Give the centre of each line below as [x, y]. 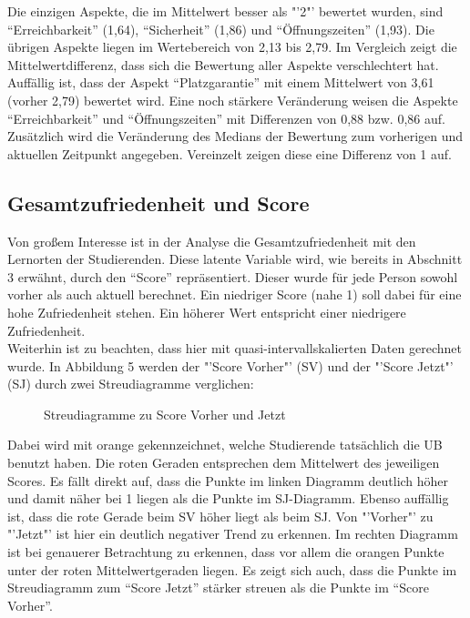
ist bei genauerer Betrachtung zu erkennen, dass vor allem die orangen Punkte [226, 552]
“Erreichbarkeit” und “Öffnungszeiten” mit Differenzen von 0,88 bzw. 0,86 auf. [226, 118]
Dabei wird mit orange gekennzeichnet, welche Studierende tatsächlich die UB [225, 445]
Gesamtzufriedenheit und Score [158, 203]
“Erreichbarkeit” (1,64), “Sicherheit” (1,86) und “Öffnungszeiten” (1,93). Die [221, 29]
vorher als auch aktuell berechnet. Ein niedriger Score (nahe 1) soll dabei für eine [235, 294]
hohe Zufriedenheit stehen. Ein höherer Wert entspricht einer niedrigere [207, 312]
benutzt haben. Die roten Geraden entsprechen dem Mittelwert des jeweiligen [224, 463]
